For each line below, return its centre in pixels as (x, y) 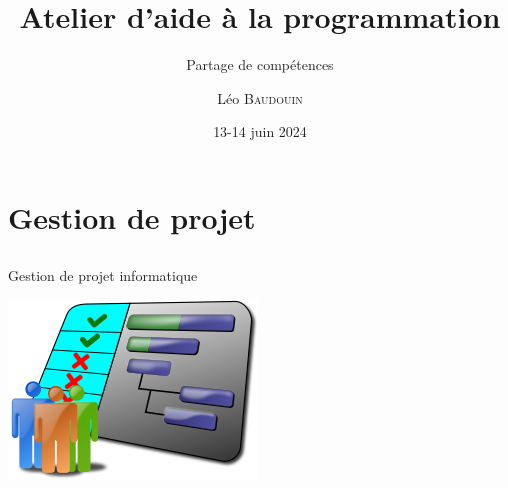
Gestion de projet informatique (103, 275)
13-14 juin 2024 (260, 131)
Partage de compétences (260, 64)
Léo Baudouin (260, 97)
